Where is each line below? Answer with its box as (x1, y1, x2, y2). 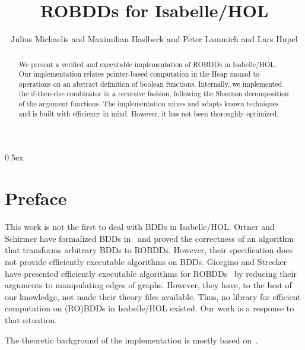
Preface (5, 186, 67, 210)
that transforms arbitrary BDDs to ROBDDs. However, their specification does (5, 244, 293, 256)
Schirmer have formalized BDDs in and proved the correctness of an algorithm (5, 232, 294, 244)
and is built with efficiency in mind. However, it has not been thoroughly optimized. (18, 108, 279, 118)
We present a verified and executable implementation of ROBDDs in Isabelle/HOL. (18, 59, 277, 69)
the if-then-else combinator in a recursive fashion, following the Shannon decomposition (18, 89, 289, 99)
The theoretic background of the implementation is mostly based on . (5, 333, 258, 346)
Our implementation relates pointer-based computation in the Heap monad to (18, 69, 259, 79)
